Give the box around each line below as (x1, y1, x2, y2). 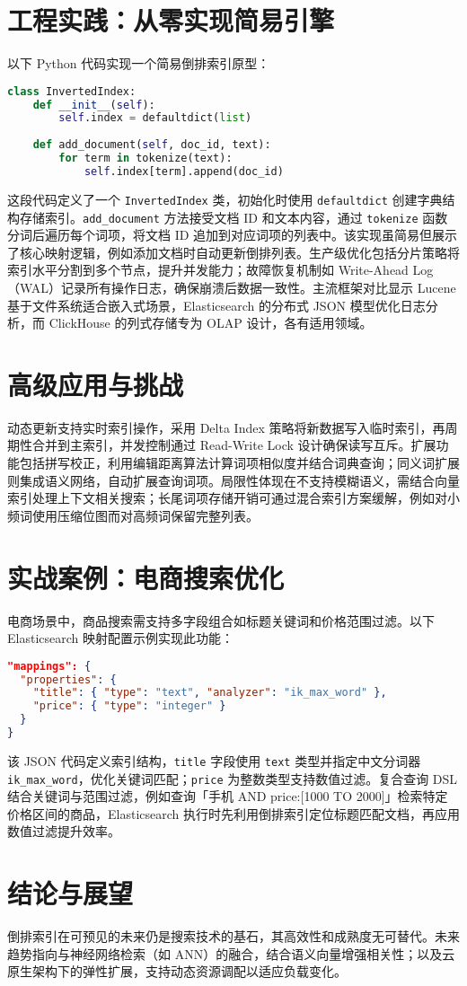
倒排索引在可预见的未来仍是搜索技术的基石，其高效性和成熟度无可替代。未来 (7, 927, 460, 946)
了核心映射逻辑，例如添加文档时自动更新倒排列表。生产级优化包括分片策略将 (7, 242, 460, 261)
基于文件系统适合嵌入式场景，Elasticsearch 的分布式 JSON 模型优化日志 (7, 295, 426, 314)
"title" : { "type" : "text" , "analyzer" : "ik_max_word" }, (32, 686, 387, 700)
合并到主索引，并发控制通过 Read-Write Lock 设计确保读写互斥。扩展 (31, 436, 436, 454)
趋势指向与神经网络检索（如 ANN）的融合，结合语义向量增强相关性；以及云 (7, 944, 455, 963)
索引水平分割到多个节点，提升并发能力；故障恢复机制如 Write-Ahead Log (7, 260, 434, 279)
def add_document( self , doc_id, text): (32, 138, 271, 152)
